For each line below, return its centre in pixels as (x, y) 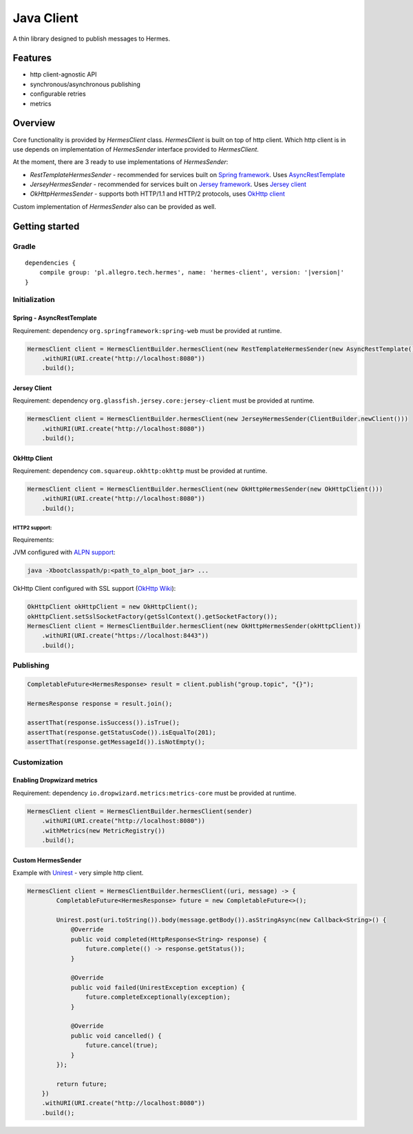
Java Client (45, 18)
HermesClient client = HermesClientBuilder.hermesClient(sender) (140, 811)
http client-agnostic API (63, 74)
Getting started (46, 226)
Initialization (34, 300)
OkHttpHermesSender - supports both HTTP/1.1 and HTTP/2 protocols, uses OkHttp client (158, 194)
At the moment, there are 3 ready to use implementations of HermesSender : (120, 162)
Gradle (24, 246)
